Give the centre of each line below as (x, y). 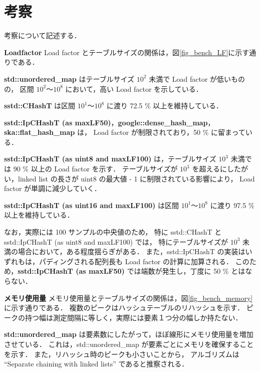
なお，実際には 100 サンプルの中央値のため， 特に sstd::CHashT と (113, 232)
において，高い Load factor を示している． (134, 88)
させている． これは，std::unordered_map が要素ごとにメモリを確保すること (129, 344)
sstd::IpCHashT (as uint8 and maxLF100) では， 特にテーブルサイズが (116, 241)
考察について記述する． (43, 35)
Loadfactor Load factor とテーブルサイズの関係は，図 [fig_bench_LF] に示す (127, 52)
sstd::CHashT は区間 (40, 106)
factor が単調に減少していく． (53, 188)
